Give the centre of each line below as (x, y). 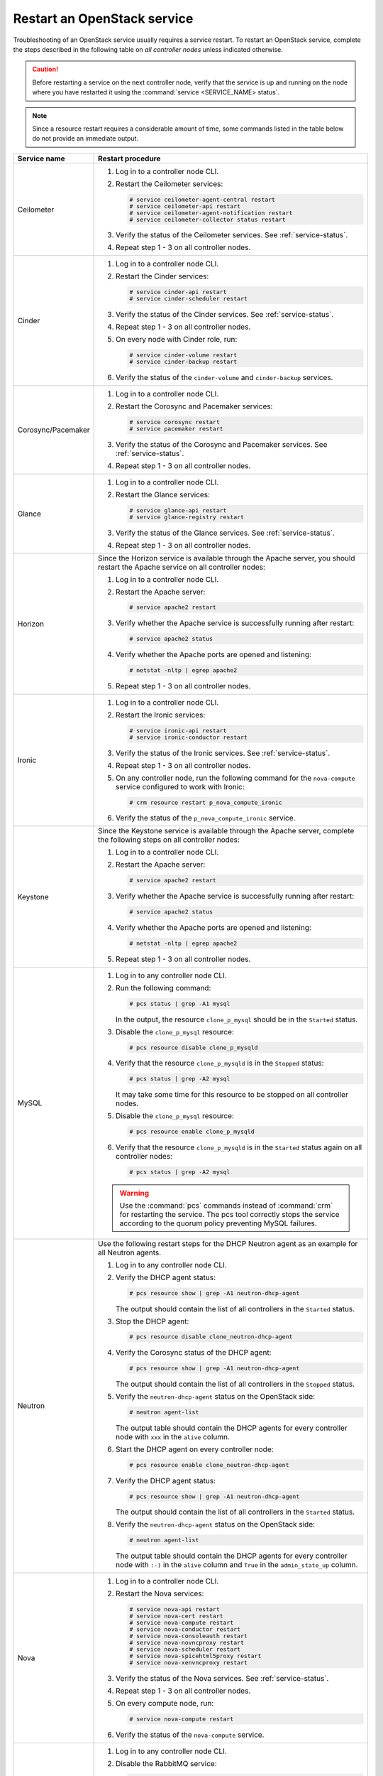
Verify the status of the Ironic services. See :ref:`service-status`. (223, 753)
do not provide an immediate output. (85, 139)
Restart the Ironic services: (161, 715)
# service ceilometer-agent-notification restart (211, 213)
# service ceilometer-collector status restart (207, 219)
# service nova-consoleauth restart (188, 1636)
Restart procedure (129, 158)
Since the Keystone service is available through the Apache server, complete (226, 831)
